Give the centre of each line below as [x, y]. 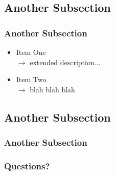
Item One [31, 52]
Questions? [27, 166]
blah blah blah [52, 89]
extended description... [65, 62]
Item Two [31, 79]
